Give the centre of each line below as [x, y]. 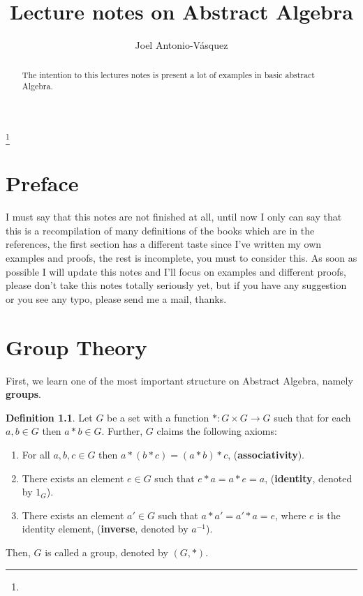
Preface [42, 183]
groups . [23, 394]
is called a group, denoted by [106, 552]
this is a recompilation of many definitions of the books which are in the [160, 230]
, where [291, 515]
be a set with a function [158, 417]
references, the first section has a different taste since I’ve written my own [164, 244]
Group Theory [76, 347]
